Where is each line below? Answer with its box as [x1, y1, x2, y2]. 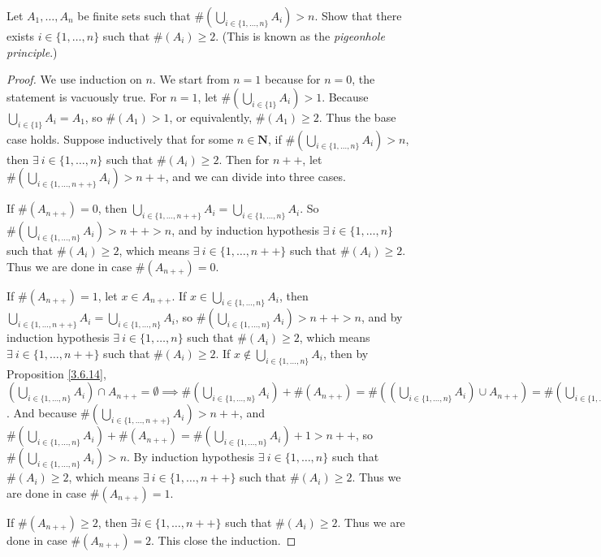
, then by [323, 344, 369, 361]
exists [6, 28, 34, 44]
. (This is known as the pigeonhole [215, 28, 385, 44]
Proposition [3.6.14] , [6, 365, 106, 382]
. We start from [152, 71, 230, 88]
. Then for [218, 150, 270, 167]
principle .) [6, 43, 58, 60]
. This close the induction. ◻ [151, 531, 296, 548]
